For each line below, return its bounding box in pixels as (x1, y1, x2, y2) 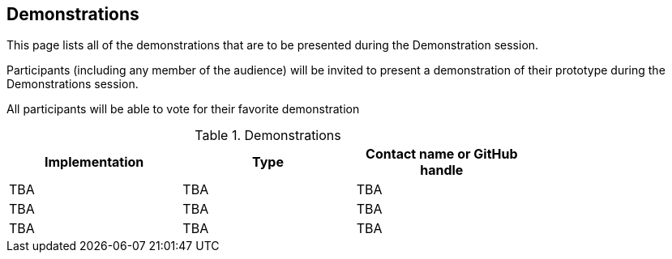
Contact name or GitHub (366, 146, 518, 163)
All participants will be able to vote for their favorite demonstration (6, 102, 360, 117)
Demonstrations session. (6, 77, 139, 91)
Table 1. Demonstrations (195, 127, 341, 144)
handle (420, 162, 464, 179)
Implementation (44, 154, 144, 171)
